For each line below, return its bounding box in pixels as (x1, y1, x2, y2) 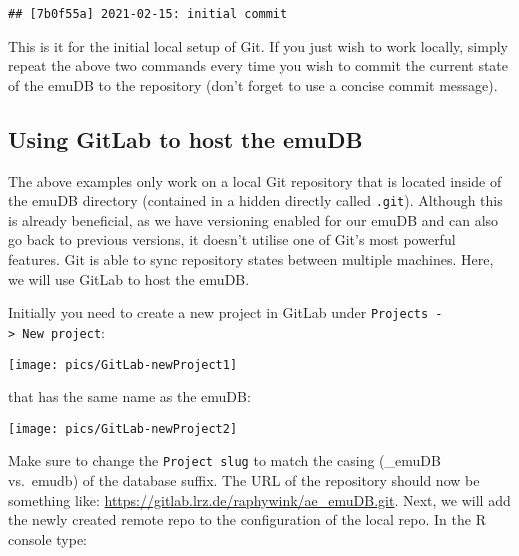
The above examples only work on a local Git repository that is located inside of (8, 170, 502, 191)
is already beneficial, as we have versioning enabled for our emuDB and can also (8, 209, 499, 230)
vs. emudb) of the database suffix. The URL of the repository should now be (8, 470, 480, 491)
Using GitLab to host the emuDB (8, 123, 363, 154)
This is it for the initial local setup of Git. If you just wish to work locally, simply (8, 35, 508, 56)
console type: (8, 528, 88, 549)
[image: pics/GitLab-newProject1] (8, 357, 238, 372)
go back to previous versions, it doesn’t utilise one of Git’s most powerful (8, 229, 456, 250)
